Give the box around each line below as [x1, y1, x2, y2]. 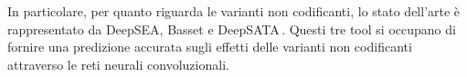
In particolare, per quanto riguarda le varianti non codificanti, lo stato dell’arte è [7, 2, 461, 20]
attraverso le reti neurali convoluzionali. [7, 54, 229, 73]
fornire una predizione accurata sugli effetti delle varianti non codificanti [7, 37, 412, 56]
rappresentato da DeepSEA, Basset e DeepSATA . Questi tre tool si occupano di [7, 19, 456, 38]
